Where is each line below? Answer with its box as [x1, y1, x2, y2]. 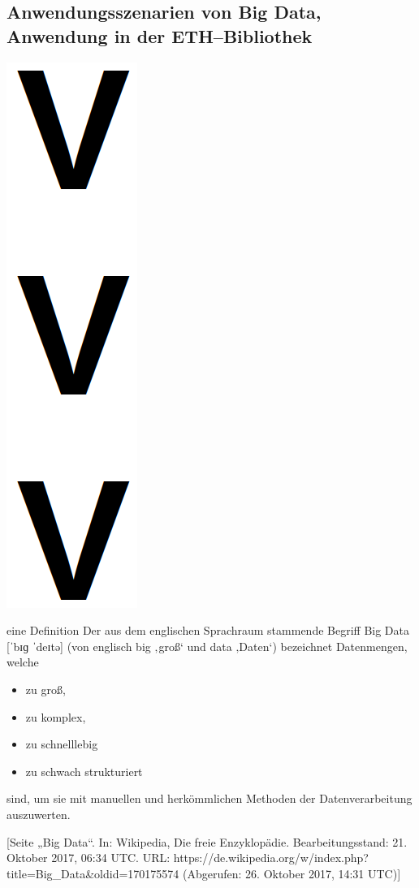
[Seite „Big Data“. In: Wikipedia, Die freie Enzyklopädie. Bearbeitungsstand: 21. [6, 833, 408, 850]
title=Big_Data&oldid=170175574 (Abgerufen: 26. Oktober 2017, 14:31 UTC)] [6, 864, 401, 882]
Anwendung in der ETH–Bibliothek [6, 23, 313, 48]
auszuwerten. [6, 805, 71, 822]
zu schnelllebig [25, 735, 98, 752]
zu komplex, [25, 708, 86, 725]
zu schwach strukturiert [25, 762, 143, 779]
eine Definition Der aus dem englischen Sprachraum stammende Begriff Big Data [6, 622, 409, 639]
